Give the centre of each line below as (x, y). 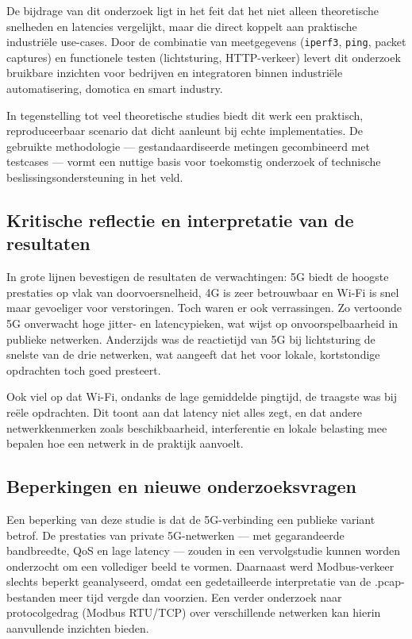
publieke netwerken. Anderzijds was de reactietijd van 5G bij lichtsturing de (191, 339)
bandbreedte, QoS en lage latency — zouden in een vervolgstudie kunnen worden (204, 550)
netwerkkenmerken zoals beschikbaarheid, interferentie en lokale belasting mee (197, 427)
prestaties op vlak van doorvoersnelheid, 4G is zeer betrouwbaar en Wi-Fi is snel (203, 292)
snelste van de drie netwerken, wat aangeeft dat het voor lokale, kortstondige (193, 354)
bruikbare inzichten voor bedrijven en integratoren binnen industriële (175, 73)
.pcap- (389, 581)
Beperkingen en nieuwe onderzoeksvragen (181, 486)
